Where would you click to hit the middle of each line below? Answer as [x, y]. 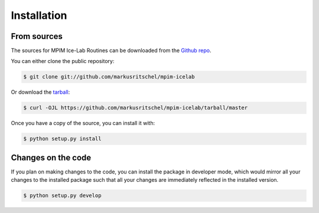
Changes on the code [51, 157]
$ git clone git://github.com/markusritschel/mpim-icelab [109, 77]
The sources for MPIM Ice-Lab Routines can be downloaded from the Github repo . [111, 51]
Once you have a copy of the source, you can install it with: [83, 123]
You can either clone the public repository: [63, 61]
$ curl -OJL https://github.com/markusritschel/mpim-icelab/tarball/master [136, 108]
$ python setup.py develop [62, 196]
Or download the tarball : [40, 92]
